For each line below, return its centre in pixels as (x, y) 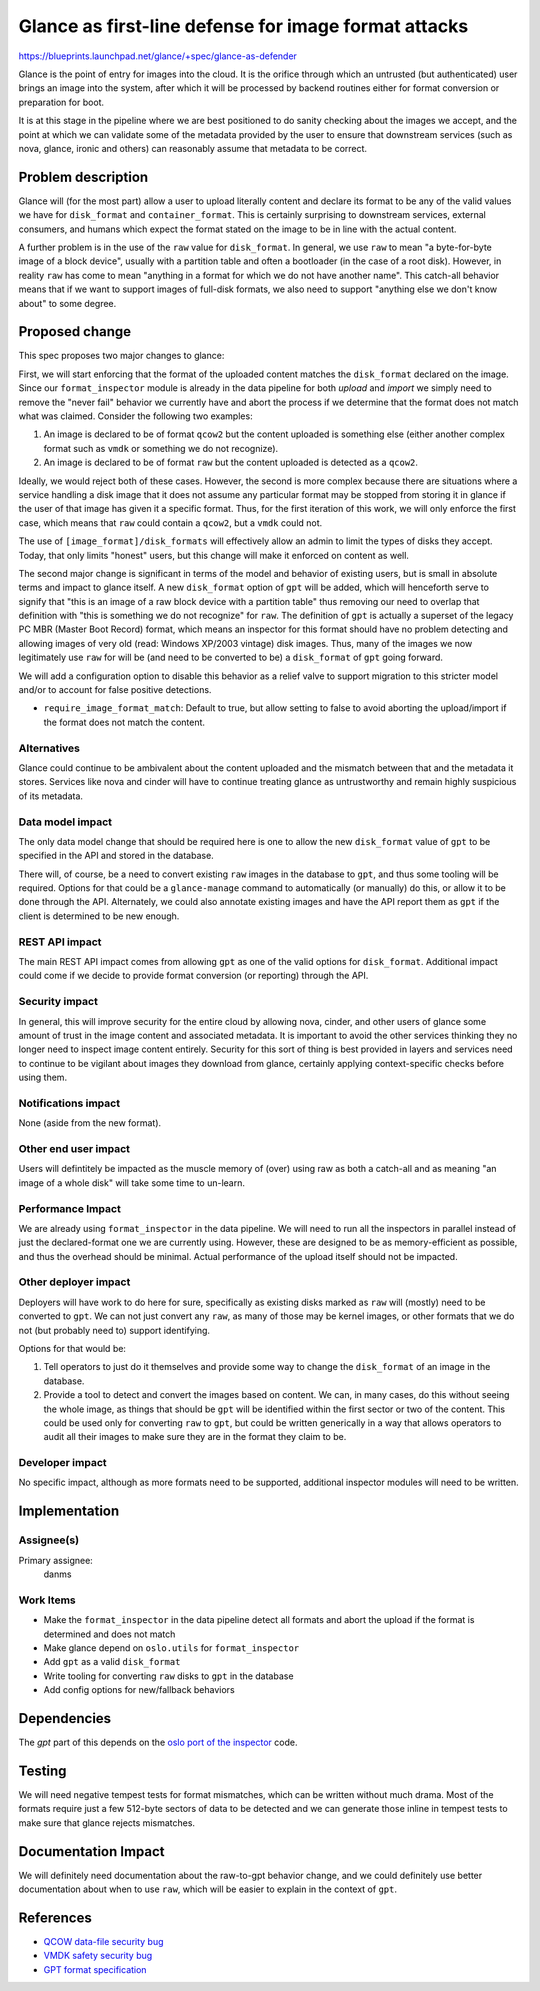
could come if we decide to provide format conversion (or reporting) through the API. (193, 976)
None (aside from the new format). (90, 1123)
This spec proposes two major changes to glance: (121, 356)
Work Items (47, 1600)
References (55, 1917)
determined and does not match (109, 1634)
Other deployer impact (74, 1282)
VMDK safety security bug (98, 1956)
